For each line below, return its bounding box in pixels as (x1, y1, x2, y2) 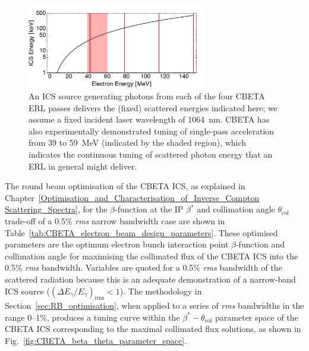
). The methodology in (119, 284, 202, 297)
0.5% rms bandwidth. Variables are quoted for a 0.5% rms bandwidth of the (5, 261, 282, 274)
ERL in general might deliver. (29, 159, 137, 172)
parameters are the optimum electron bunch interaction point (5, 238, 229, 250)
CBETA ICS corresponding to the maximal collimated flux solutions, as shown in (5, 322, 301, 335)
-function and (235, 238, 285, 250)
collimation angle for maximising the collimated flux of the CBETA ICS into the (5, 249, 298, 262)
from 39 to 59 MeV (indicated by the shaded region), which (29, 136, 247, 149)
